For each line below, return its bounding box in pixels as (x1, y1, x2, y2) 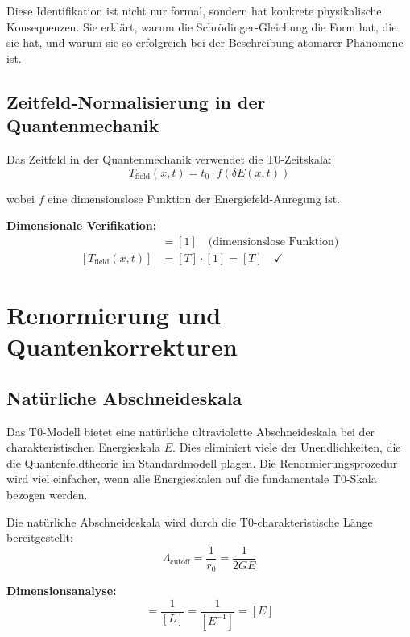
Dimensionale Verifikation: (6, 217, 157, 234)
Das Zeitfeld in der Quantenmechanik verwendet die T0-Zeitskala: (6, 150, 332, 167)
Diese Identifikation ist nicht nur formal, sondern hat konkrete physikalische (6, 2, 382, 19)
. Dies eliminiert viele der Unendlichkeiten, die (172, 439, 401, 456)
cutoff (170, 557, 190, 566)
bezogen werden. (6, 485, 88, 502)
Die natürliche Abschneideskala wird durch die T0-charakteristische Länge (6, 513, 373, 530)
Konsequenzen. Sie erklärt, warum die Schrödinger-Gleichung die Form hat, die (6, 18, 397, 35)
